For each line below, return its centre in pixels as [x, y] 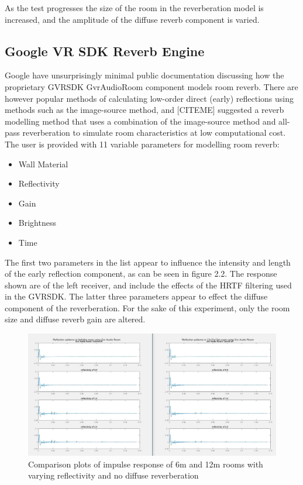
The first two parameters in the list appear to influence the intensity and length [148, 262]
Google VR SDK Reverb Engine [105, 51]
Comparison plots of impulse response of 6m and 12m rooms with [146, 464]
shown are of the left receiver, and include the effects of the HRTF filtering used [148, 285]
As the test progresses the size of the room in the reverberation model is [134, 8]
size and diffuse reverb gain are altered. [75, 319]
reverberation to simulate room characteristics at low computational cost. [154, 133]
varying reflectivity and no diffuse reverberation [113, 475]
